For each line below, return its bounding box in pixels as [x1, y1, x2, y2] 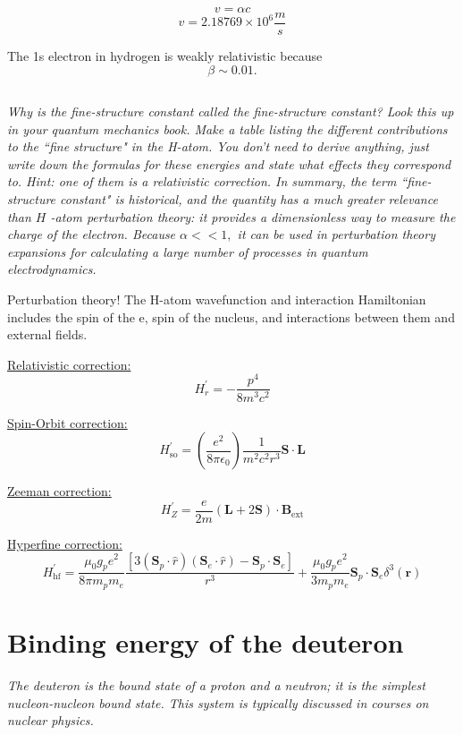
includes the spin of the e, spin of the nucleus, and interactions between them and [7, 307, 455, 326]
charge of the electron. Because [7, 225, 176, 244]
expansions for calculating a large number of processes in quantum [7, 242, 368, 261]
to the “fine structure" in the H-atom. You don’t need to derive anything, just [7, 137, 429, 156]
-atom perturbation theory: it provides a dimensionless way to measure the [50, 207, 456, 226]
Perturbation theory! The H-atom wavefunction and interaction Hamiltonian [7, 289, 426, 308]
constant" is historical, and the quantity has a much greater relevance [60, 190, 438, 209]
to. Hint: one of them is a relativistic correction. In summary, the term [7, 172, 397, 191]
